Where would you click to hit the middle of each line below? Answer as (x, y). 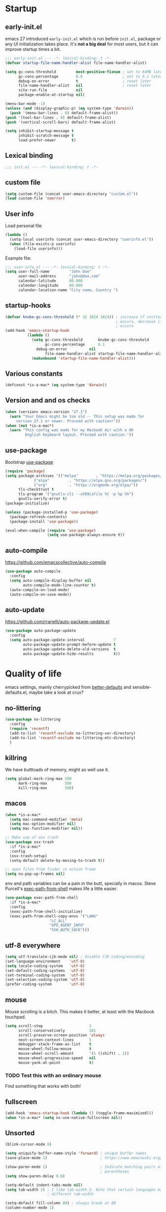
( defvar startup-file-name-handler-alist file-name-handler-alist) (76, 63)
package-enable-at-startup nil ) (51, 95)
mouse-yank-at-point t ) (56, 1063)
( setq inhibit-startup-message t (40, 131)
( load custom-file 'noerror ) (35, 198)
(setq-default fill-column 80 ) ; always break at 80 (61, 1203)
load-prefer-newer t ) (47, 140)
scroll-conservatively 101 (57, 1031)
